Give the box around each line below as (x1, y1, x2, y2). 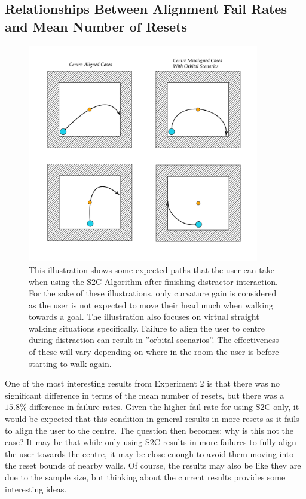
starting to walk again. (29, 357, 112, 369)
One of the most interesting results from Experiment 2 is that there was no (5, 377, 280, 390)
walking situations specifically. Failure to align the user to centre (29, 322, 265, 334)
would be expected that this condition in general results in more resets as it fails (5, 412, 299, 425)
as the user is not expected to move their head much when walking (29, 298, 273, 311)
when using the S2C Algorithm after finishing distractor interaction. (29, 275, 278, 287)
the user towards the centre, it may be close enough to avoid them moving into (5, 447, 294, 460)
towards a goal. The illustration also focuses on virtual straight (29, 310, 259, 323)
